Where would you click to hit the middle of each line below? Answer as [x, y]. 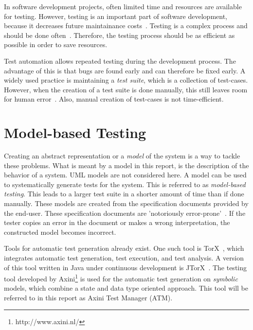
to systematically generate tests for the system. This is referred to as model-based [125, 184]
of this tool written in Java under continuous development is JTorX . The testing [125, 267]
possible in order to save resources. [56, 44]
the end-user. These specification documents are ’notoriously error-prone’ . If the [125, 213]
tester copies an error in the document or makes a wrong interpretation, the [117, 222]
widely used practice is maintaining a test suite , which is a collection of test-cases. [126, 80]
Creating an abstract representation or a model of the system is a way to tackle [122, 156]
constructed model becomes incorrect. [60, 232]
